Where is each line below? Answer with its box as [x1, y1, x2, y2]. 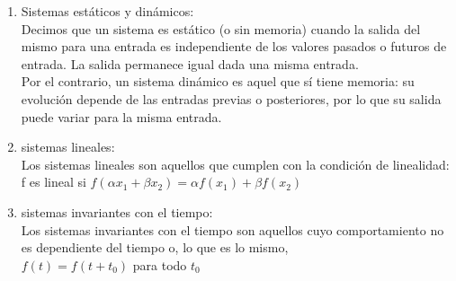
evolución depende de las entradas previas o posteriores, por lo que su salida [21, 89, 442, 108]
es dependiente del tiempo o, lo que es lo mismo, [21, 238, 289, 257]
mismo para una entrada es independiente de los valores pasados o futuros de [21, 37, 447, 56]
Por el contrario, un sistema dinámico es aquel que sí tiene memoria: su [21, 72, 415, 91]
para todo [132, 255, 187, 274]
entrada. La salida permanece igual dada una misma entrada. [21, 54, 359, 73]
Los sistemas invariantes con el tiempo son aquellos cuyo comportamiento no [21, 220, 444, 239]
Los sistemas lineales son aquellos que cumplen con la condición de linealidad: [21, 154, 450, 173]
